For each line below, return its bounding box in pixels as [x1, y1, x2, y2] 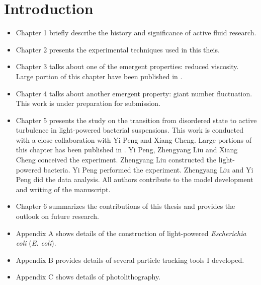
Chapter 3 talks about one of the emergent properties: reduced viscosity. [16, 61, 239, 72]
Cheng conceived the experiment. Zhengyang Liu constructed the [16, 154, 216, 165]
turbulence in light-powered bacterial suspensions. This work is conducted [16, 125, 243, 135]
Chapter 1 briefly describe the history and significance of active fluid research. [16, 27, 256, 38]
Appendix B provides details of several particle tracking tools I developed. [16, 254, 244, 265]
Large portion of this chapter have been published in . [16, 71, 183, 81]
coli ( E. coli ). [16, 238, 56, 248]
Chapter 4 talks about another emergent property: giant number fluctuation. [16, 88, 252, 98]
